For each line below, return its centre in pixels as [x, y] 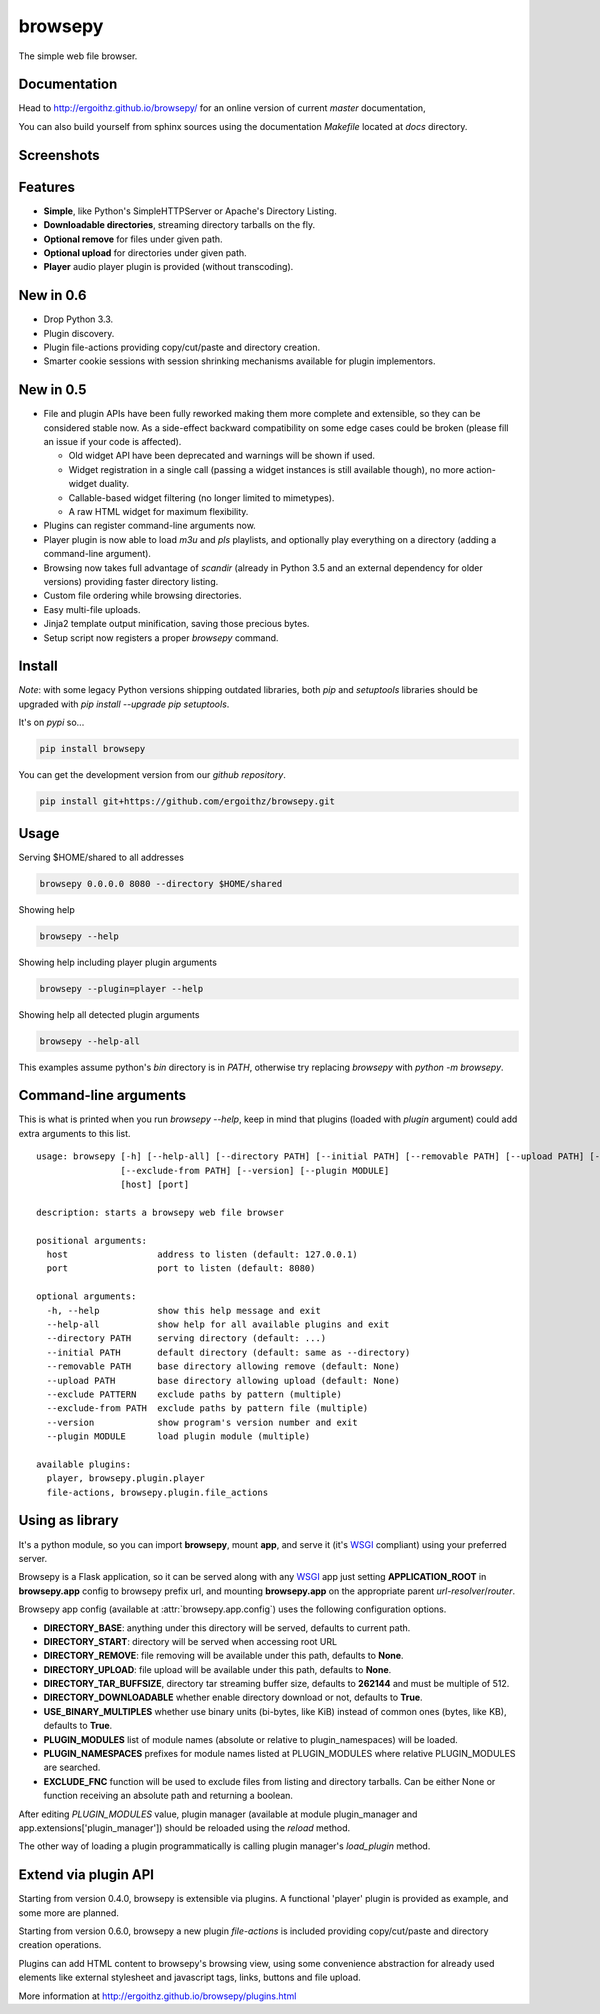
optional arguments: [86, 1296]
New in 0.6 [52, 295]
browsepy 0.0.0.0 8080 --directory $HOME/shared [161, 883]
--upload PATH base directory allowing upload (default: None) [223, 1380]
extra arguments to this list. [74, 1133]
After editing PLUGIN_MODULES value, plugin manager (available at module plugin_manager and [218, 1814]
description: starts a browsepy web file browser [160, 1212]
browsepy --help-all [89, 1041]
